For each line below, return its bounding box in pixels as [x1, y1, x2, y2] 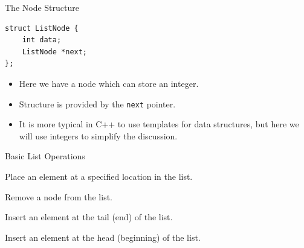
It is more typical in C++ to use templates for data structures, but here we [19, 118, 299, 130]
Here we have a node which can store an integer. [19, 77, 199, 89]
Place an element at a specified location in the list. [5, 170, 193, 182]
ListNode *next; [22, 47, 88, 56]
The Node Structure [5, 1, 79, 13]
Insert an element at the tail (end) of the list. [5, 211, 173, 223]
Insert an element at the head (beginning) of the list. [5, 231, 201, 243]
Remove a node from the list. [5, 190, 113, 203]
